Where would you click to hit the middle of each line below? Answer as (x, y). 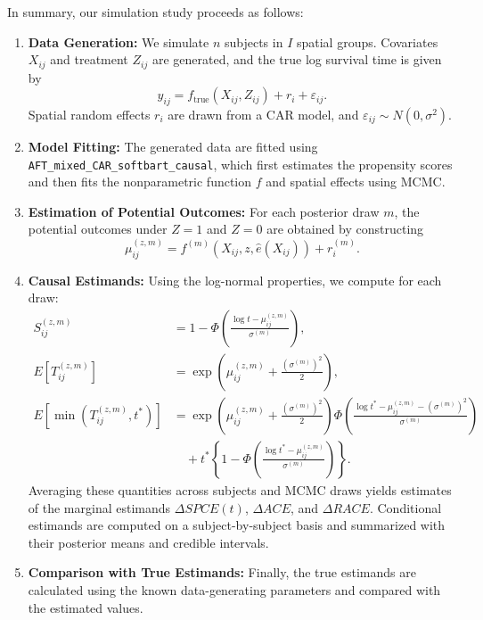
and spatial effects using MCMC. (356, 182)
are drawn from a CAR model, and (263, 115)
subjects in (254, 41)
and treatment (89, 59)
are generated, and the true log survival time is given (297, 59)
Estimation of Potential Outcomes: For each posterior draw (204, 211)
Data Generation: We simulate (119, 41)
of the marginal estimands (99, 507)
